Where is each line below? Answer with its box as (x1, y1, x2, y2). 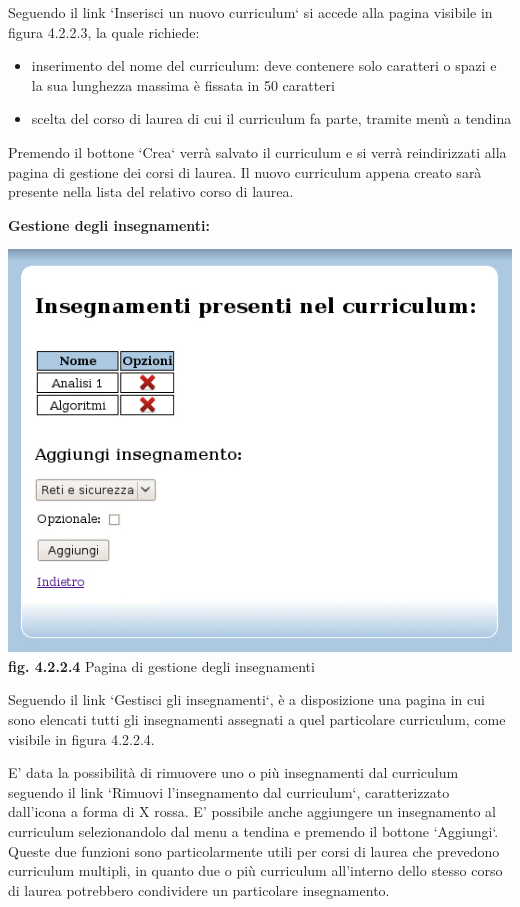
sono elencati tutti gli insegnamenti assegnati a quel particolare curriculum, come (8, 708, 506, 729)
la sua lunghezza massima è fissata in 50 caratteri (31, 74, 335, 95)
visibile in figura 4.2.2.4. (8, 728, 155, 749)
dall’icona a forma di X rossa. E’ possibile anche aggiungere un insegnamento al (8, 801, 496, 822)
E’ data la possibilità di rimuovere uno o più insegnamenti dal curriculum (8, 762, 459, 783)
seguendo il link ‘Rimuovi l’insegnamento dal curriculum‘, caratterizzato (8, 781, 450, 802)
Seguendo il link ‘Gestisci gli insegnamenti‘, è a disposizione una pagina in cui (8, 689, 485, 710)
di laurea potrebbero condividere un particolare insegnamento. (8, 879, 390, 900)
